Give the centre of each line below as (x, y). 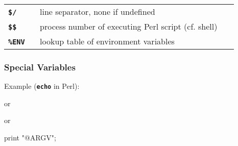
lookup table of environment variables (107, 41)
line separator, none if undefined (98, 11)
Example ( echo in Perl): (42, 86)
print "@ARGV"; (30, 138)
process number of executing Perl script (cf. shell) (129, 26)
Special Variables (40, 67)
